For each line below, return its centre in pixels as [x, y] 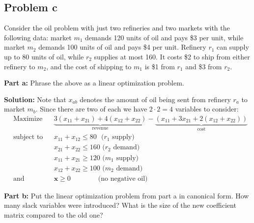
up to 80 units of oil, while [44, 56]
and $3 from [204, 66]
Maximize [28, 119]
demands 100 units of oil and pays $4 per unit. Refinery [122, 47]
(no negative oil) [123, 179]
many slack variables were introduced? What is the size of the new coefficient [120, 205]
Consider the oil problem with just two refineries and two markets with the [117, 28]
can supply [233, 47]
